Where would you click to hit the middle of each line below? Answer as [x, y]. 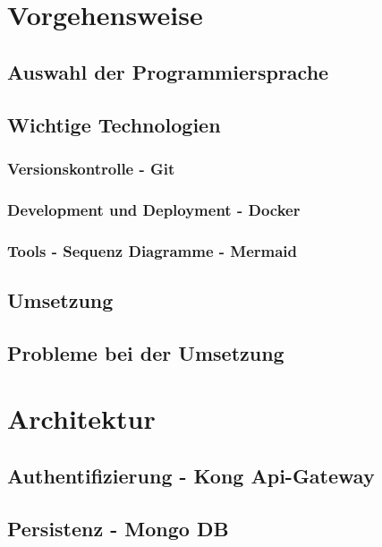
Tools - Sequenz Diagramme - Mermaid [153, 250]
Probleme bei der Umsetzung [146, 352]
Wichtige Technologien [114, 124]
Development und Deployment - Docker [154, 209]
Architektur [81, 419]
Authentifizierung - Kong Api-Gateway [191, 475]
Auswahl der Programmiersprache [168, 71]
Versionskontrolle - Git [91, 168]
